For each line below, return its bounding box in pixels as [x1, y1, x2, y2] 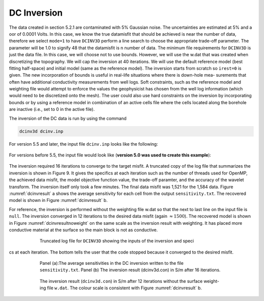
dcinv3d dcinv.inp [19, 129, 64, 134]
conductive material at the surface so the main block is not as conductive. [9, 227, 158, 233]
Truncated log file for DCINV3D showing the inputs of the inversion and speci [40, 238, 194, 244]
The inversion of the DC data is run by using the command [9, 115, 127, 121]
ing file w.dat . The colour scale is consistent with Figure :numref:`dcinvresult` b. [40, 285, 202, 291]
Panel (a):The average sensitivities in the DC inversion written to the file [40, 260, 184, 266]
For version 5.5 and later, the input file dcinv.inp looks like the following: [9, 141, 158, 147]
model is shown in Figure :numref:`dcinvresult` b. [9, 197, 108, 203]
